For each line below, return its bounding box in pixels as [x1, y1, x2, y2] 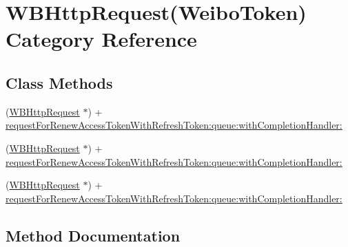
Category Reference [6, 25, 197, 53]
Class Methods [6, 72, 113, 93]
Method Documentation [6, 224, 181, 246]
